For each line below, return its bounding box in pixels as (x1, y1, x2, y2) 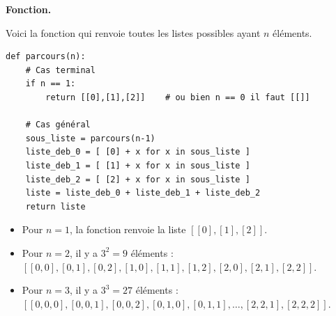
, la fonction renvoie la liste (69, 222, 186, 237)
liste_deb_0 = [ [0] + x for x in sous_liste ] (25, 147, 250, 157)
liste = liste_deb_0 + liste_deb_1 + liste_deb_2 (25, 188, 261, 198)
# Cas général (25, 120, 91, 130)
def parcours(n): (6, 52, 86, 62)
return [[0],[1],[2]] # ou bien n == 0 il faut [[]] (45, 92, 310, 102)
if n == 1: (25, 79, 76, 89)
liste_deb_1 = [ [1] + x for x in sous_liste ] (25, 160, 250, 171)
